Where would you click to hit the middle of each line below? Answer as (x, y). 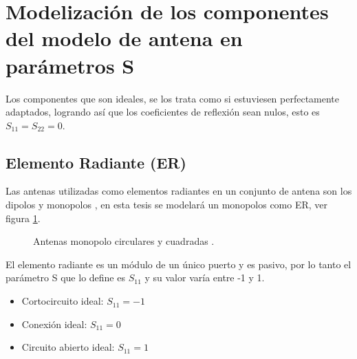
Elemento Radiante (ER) (96, 162)
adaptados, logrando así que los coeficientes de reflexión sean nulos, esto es (163, 112)
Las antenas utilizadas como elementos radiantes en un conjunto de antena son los (179, 191)
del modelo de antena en (124, 38)
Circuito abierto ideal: (68, 347)
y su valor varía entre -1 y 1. (205, 278)
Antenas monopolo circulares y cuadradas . (124, 241)
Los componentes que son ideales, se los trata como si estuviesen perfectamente (173, 98)
